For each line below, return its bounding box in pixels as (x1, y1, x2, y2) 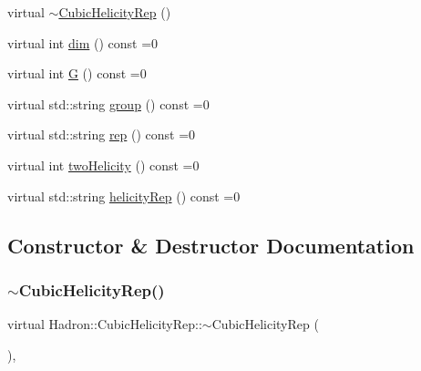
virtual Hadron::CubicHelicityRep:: (7, 314, 202, 334)
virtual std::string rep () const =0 (7, 125, 196, 144)
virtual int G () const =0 (7, 64, 147, 83)
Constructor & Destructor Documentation (7, 231, 415, 259)
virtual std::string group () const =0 (7, 94, 210, 113)
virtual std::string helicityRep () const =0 (7, 186, 241, 205)
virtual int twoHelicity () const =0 (7, 155, 200, 174)
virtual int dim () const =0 (7, 33, 159, 52)
